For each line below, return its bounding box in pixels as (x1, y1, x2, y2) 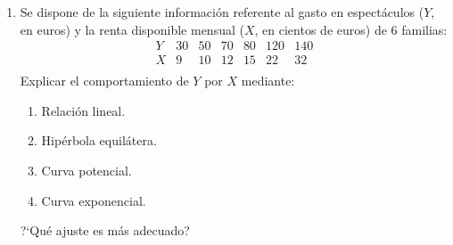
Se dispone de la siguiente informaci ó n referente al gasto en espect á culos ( (20, 3, 424, 20)
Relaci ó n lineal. (41, 101, 126, 119)
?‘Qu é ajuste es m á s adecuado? (20, 221, 190, 240)
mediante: (241, 71, 295, 90)
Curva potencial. (41, 161, 132, 180)
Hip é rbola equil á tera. (41, 131, 157, 150)
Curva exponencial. (41, 191, 146, 209)
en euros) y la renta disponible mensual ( (20, 20, 244, 38)
